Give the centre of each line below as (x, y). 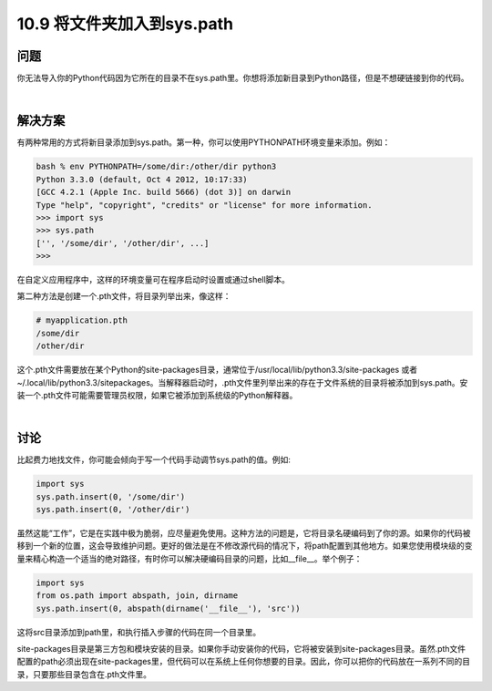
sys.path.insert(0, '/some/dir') (111, 496)
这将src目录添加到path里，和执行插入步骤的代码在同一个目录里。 (139, 632)
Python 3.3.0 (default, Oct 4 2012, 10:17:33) (142, 179)
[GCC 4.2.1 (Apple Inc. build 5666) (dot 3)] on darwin (164, 192)
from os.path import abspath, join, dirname (137, 596)
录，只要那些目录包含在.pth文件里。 (84, 674)
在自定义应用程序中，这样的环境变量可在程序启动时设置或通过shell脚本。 (154, 280)
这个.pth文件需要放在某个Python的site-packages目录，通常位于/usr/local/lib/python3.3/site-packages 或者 (217, 370)
